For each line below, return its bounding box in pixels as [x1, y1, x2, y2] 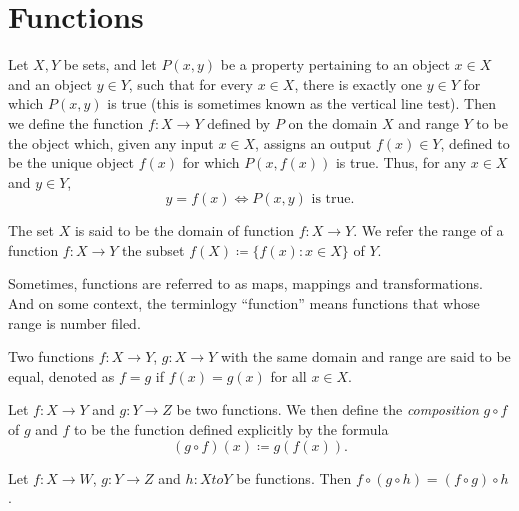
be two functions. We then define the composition [176, 399, 479, 420]
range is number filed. [8, 312, 141, 333]
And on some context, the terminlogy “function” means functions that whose [8, 293, 480, 314]
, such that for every [128, 73, 254, 94]
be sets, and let [63, 54, 157, 75]
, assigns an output [255, 132, 372, 153]
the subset [122, 239, 185, 260]
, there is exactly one [294, 73, 423, 94]
